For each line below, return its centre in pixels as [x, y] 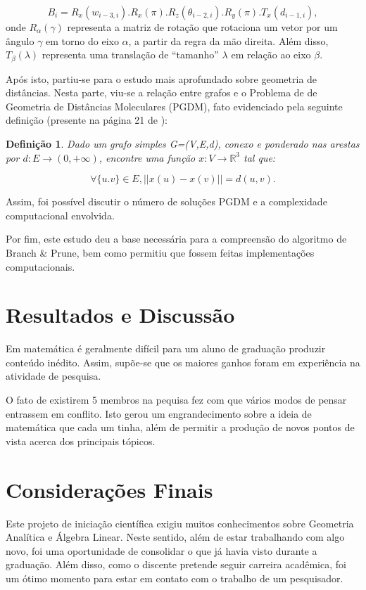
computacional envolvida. [60, 215]
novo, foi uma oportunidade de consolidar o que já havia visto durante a [162, 550]
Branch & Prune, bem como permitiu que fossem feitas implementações [160, 252]
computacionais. [40, 266]
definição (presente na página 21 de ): [87, 120]
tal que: [260, 157]
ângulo [20, 40]
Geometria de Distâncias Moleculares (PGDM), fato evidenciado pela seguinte [174, 106]
